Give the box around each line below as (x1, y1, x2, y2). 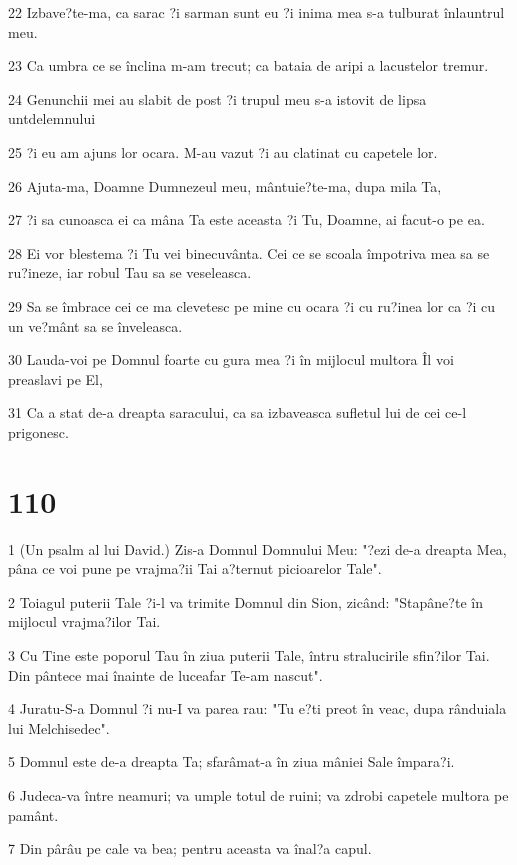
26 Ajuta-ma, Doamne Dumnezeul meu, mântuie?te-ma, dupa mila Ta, (8, 175, 442, 196)
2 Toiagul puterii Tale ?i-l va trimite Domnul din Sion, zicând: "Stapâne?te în (8, 591, 483, 612)
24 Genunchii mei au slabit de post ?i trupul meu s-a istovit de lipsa (8, 88, 427, 109)
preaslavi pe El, (8, 368, 103, 389)
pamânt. (8, 804, 59, 825)
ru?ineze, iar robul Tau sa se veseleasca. (8, 262, 252, 283)
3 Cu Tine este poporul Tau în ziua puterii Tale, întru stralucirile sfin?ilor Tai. (8, 645, 490, 665)
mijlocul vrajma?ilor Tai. (8, 611, 161, 632)
